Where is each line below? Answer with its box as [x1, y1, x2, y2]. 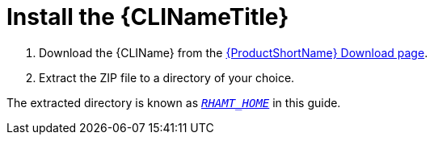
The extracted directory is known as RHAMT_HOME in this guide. [6, 95, 341, 110]
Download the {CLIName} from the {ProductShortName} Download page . [39, 45, 428, 60]
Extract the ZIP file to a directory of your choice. [39, 70, 295, 85]
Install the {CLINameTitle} [6, 3, 289, 31]
